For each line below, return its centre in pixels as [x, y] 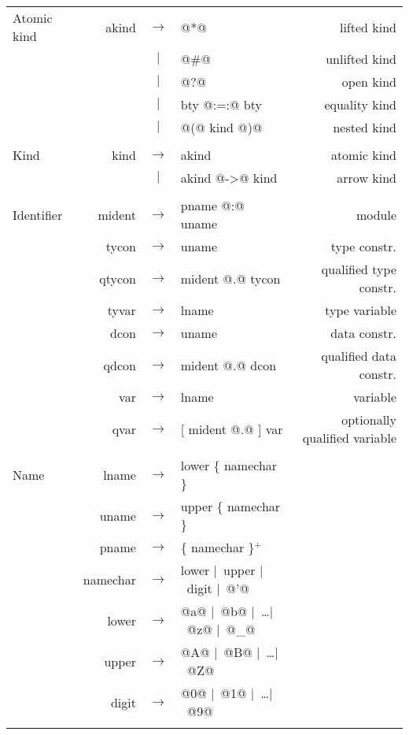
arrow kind [367, 178]
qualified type [359, 269]
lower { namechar [229, 465]
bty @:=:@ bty [221, 104]
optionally [369, 419]
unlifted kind [361, 59]
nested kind [365, 127]
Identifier [38, 214]
